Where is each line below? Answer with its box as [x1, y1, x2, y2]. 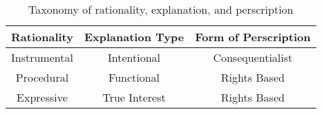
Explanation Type [84, 29, 184, 45]
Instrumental [11, 49, 73, 65]
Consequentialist [213, 49, 293, 65]
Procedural [15, 69, 69, 85]
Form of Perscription [195, 29, 311, 45]
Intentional [108, 49, 161, 65]
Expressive [17, 89, 68, 105]
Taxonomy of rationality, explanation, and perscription [28, 1, 294, 17]
